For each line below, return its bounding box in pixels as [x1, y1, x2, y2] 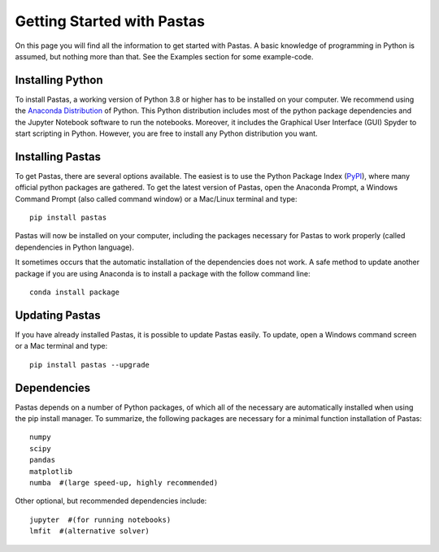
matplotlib [29, 467, 73, 476]
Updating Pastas [15, 308, 101, 322]
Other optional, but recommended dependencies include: [15, 496, 207, 506]
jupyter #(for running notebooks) [29, 515, 172, 524]
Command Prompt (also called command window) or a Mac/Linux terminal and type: [15, 193, 298, 203]
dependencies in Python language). [15, 242, 134, 252]
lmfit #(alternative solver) [29, 527, 150, 536]
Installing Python [15, 73, 103, 87]
